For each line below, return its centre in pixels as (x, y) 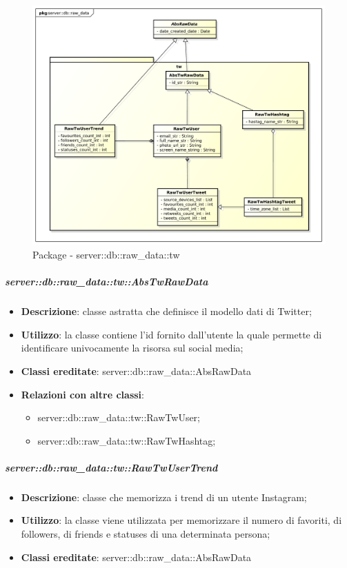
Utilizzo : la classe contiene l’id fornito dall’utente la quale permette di (171, 334)
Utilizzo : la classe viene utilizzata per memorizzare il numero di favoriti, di (181, 520)
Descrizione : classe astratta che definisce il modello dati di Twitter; (166, 311)
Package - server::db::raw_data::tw (106, 254)
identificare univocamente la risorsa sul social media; (132, 348)
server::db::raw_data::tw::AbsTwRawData (107, 282)
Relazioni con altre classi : (82, 394)
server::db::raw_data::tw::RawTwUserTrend (111, 467)
